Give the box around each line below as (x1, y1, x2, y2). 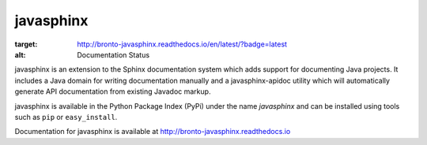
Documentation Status (77, 50, 150, 59)
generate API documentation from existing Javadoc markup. (14, 87, 211, 96)
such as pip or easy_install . (14, 112, 118, 121)
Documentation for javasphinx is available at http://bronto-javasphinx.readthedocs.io (14, 127, 291, 136)
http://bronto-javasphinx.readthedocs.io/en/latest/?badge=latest (77, 39, 288, 49)
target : (14, 39, 38, 49)
